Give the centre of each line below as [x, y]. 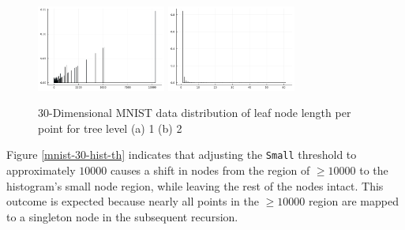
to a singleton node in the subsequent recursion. [122, 216]
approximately [41, 170]
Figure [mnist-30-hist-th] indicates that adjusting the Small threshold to [182, 155]
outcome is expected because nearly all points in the [133, 201]
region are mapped [353, 201]
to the [374, 170]
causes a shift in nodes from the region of [210, 170]
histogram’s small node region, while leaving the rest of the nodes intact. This [195, 185]
